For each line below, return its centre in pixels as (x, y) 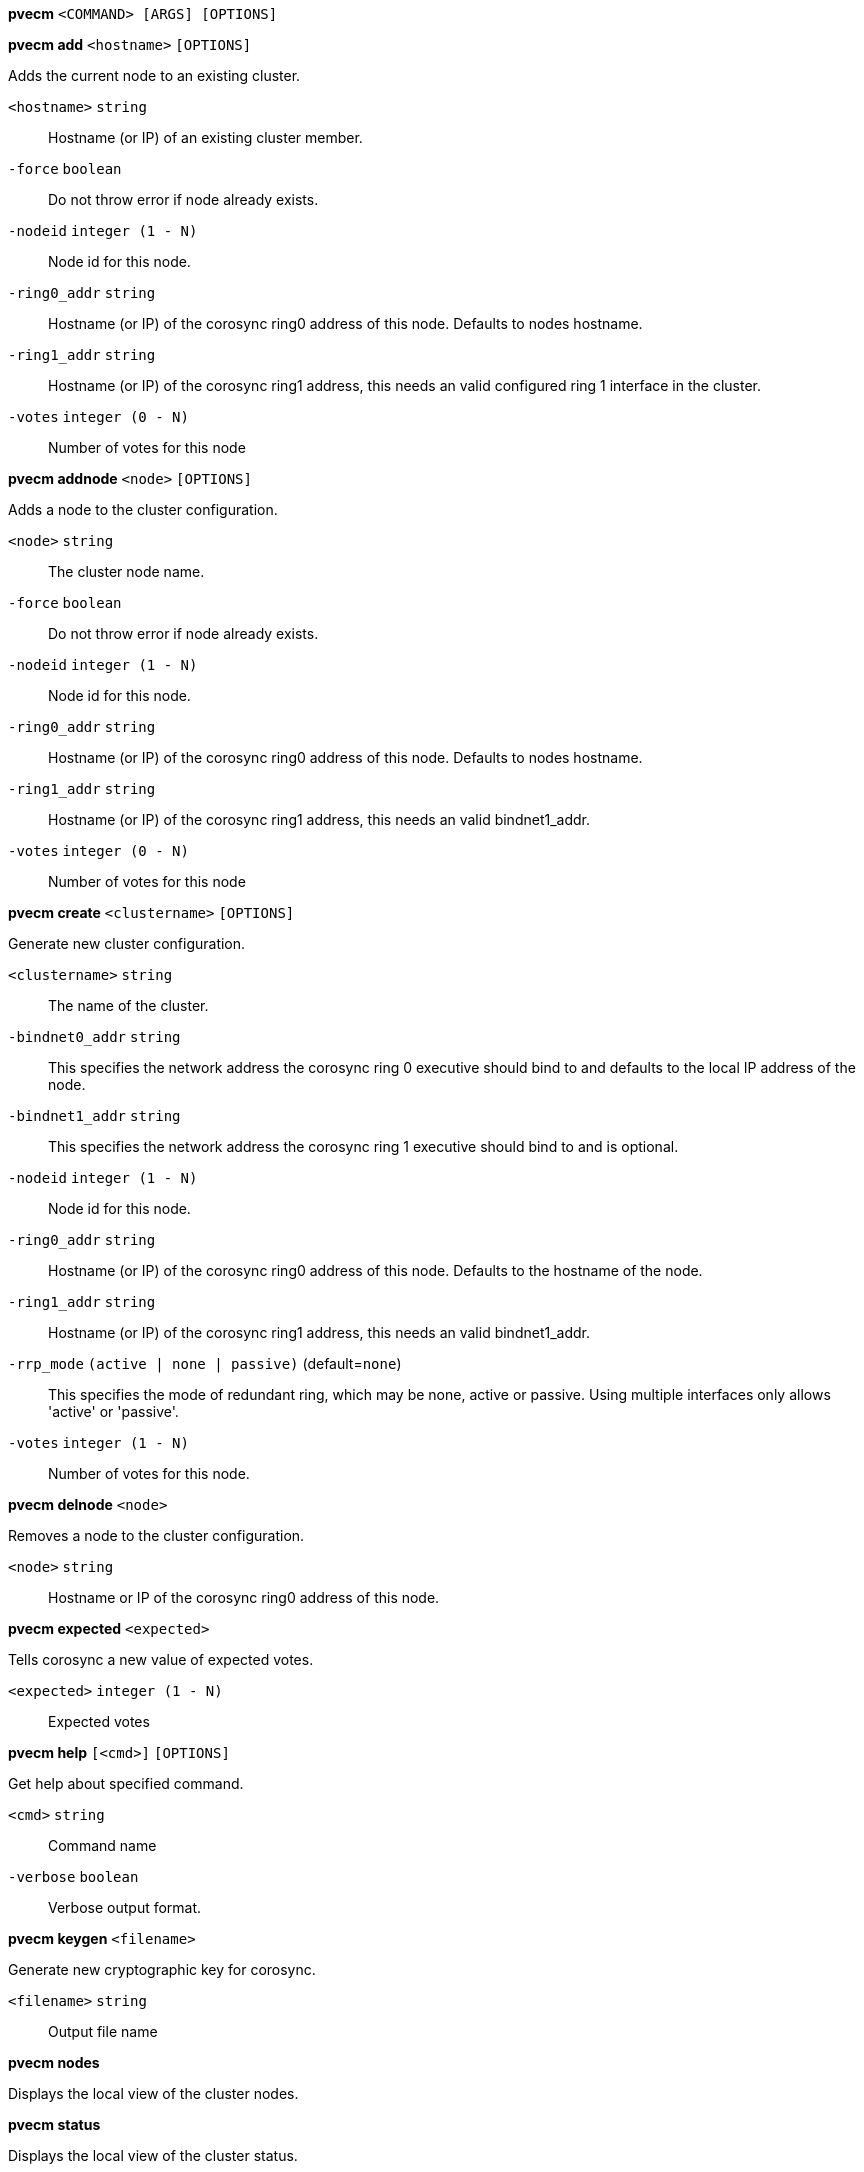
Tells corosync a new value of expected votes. (161, 1659)
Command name (102, 1845)
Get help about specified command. (126, 1783)
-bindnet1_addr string (94, 1116)
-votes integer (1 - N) (98, 1443)
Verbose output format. (125, 1907)
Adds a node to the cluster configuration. (143, 509)
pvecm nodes (54, 2062)
